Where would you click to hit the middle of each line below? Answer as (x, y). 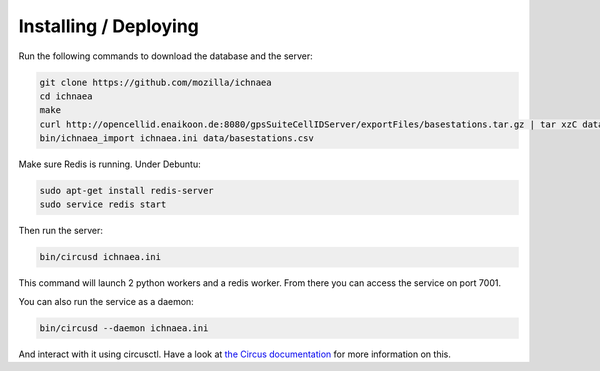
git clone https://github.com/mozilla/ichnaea (155, 82)
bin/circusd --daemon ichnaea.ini (124, 328)
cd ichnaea (66, 96)
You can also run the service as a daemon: (106, 301)
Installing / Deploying (109, 26)
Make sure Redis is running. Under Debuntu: (109, 164)
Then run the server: (61, 231)
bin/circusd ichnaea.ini (100, 257)
